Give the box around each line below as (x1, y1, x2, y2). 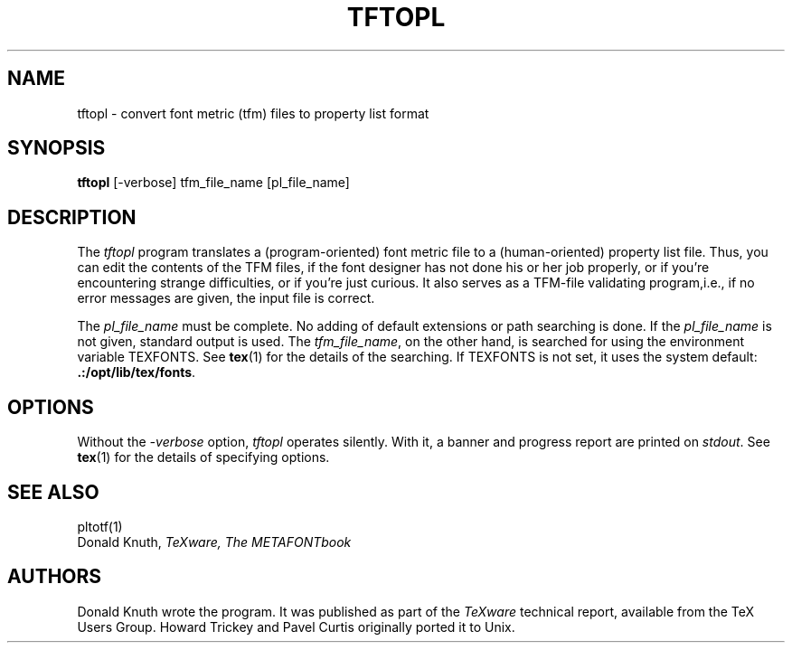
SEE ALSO (7, 480, 99, 504)
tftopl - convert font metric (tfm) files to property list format (77, 105, 429, 121)
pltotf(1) (77, 518, 123, 534)
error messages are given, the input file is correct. (77, 290, 375, 306)
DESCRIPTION (7, 205, 137, 229)
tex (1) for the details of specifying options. (77, 449, 330, 466)
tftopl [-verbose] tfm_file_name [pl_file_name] (77, 174, 350, 191)
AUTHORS (7, 565, 102, 589)
